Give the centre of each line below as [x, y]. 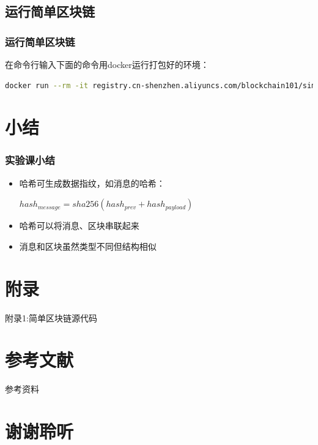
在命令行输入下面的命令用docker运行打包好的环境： [107, 64]
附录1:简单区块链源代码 [51, 317]
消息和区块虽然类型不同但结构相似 [88, 246]
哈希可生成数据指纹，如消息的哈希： [92, 183]
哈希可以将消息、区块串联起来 [79, 226]
